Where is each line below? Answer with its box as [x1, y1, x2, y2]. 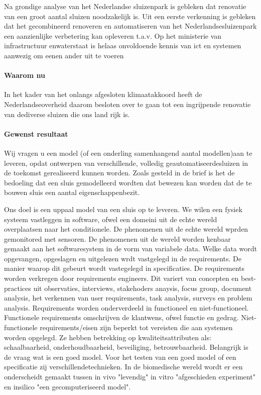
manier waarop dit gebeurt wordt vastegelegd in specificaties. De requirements [4, 263, 245, 273]
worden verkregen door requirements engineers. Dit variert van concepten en [4, 273, 239, 283]
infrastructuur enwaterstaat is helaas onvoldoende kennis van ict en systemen [4, 40, 241, 51]
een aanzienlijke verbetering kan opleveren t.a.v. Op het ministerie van [4, 30, 222, 41]
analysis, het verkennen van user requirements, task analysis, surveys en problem [4, 292, 252, 303]
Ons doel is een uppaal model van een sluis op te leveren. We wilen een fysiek [4, 204, 242, 214]
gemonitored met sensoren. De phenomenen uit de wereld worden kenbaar [4, 233, 231, 244]
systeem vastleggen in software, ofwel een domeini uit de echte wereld [4, 214, 217, 224]
